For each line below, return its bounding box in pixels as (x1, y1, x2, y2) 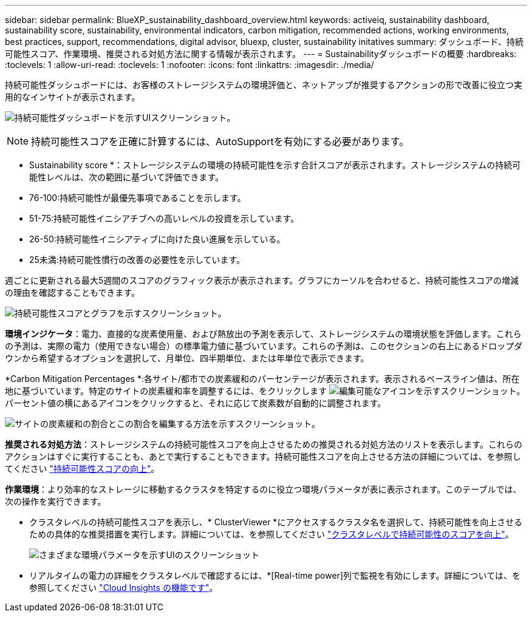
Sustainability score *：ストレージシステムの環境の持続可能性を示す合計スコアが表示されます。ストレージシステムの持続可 (29, 160, 521, 170)
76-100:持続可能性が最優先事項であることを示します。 (29, 193, 246, 203)
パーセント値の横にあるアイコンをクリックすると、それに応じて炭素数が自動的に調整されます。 (5, 398, 386, 408)
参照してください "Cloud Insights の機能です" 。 (29, 582, 218, 593)
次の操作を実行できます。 (5, 496, 106, 506)
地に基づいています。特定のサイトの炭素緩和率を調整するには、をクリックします (5, 386, 327, 396)
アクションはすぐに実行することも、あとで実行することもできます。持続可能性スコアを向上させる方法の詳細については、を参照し (5, 451, 521, 462)
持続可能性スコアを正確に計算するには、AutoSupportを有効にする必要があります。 (31, 135, 409, 148)
